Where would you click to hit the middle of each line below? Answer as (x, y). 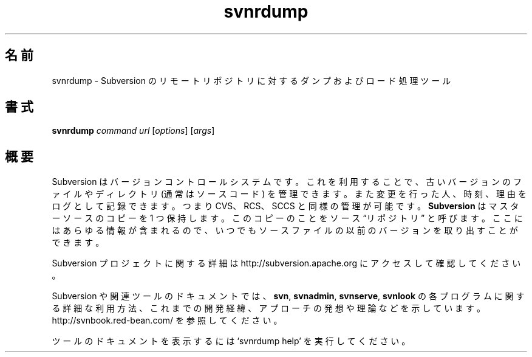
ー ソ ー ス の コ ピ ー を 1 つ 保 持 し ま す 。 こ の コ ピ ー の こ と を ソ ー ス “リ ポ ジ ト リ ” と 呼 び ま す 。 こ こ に (287, 218)
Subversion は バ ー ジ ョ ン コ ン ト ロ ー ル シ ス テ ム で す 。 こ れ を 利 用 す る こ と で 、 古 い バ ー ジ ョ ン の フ (287, 182)
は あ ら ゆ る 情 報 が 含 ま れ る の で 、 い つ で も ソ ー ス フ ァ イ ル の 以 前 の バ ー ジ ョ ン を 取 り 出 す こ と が (285, 230)
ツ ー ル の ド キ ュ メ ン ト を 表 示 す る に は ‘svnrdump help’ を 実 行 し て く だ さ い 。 (231, 341)
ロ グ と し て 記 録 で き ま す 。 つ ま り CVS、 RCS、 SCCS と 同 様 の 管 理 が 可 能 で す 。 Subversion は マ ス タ (285, 206)
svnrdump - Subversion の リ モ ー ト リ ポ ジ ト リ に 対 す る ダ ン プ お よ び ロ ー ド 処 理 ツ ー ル (251, 80)
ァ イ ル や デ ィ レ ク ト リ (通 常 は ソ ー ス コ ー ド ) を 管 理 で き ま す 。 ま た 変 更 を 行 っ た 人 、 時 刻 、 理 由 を (289, 194)
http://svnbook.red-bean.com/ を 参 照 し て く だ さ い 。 (167, 321)
